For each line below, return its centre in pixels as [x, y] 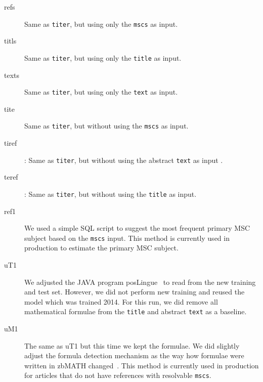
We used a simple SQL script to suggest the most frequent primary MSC [137, 228]
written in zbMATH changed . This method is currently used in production [142, 365]
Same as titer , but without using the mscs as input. [106, 126]
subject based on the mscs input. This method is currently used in [127, 238]
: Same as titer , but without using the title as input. [111, 194]
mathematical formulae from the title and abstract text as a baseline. [136, 311]
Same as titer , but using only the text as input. [101, 92]
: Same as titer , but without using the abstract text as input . [124, 160]
